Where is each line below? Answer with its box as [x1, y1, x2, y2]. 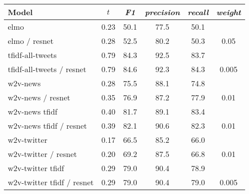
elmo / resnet [8, 35, 54, 46]
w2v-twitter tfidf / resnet [8, 176, 94, 188]
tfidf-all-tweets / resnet [8, 63, 86, 75]
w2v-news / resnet [8, 92, 70, 103]
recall [187, 6, 208, 18]
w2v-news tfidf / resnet [8, 120, 87, 131]
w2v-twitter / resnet [8, 148, 77, 159]
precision [145, 6, 180, 18]
